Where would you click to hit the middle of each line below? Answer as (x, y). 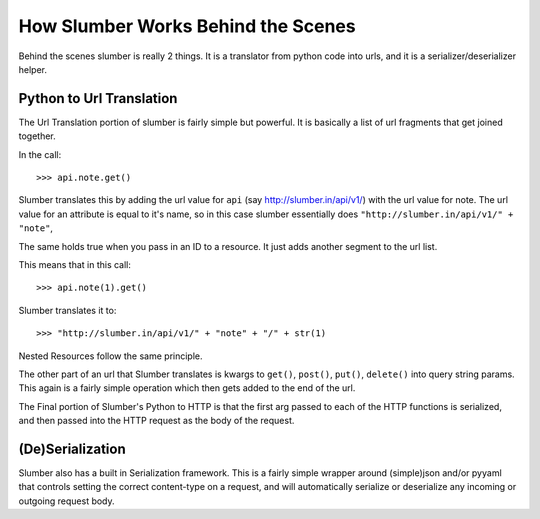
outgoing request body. (66, 501)
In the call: (40, 154)
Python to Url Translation (98, 98)
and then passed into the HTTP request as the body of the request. (156, 421)
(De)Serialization (72, 448)
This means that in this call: (75, 264)
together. (37, 136)
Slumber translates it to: (67, 310)
